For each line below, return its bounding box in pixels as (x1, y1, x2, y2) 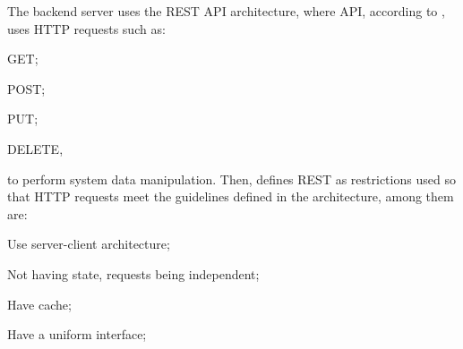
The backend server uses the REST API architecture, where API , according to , (7, 2, 445, 20)
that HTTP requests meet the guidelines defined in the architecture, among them (7, 187, 454, 206)
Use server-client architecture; (7, 234, 170, 253)
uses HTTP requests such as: (7, 19, 166, 38)
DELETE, (7, 139, 64, 157)
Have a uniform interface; (7, 325, 147, 344)
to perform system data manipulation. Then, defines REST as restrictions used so (7, 169, 456, 188)
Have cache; (7, 294, 72, 313)
